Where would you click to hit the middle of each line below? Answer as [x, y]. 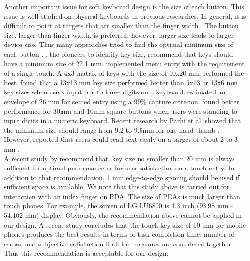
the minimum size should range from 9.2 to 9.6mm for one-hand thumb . [112, 130]
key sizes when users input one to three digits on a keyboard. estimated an [115, 92]
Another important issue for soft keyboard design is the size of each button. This [124, 6]
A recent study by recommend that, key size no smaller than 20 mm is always [119, 158]
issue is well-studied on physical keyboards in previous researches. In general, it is [125, 16]
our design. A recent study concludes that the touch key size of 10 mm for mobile [125, 224]
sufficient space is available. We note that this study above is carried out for [117, 187]
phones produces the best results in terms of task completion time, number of [119, 234]
